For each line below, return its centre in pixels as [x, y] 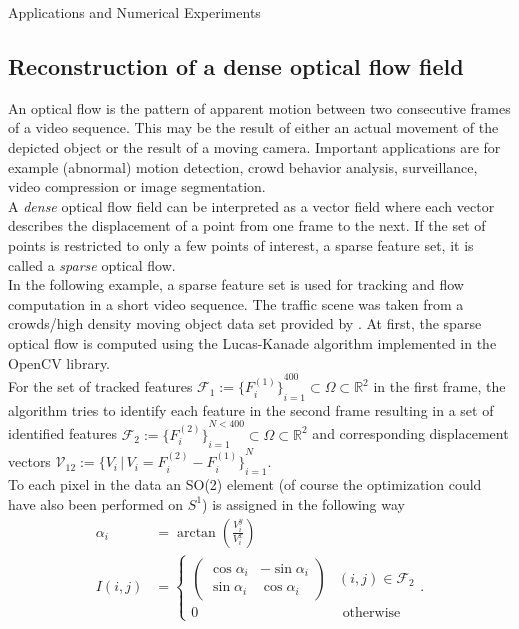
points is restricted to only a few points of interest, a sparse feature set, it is [241, 244]
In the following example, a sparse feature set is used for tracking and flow [236, 284]
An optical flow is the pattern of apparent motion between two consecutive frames [259, 107]
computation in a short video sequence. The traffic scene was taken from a [236, 303]
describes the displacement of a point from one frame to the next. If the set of [247, 225]
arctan [196, 532]
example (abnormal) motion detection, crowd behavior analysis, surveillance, [243, 166]
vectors [29, 461]
